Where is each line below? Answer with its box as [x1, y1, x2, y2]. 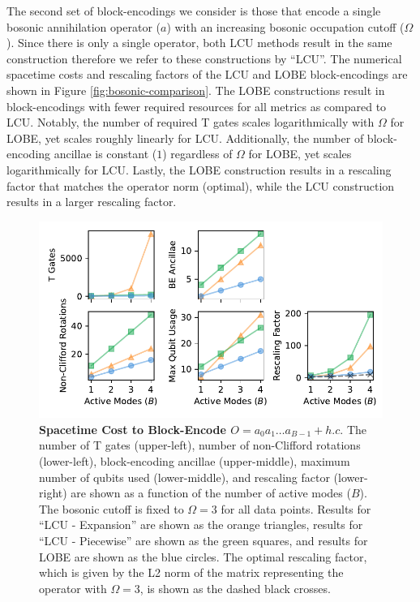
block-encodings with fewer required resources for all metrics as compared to [6, 97, 387, 114]
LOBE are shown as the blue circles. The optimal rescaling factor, [39, 548, 367, 565]
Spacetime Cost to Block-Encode [39, 420, 226, 437]
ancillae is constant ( [54, 145, 157, 162]
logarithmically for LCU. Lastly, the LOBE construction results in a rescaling [6, 161, 392, 178]
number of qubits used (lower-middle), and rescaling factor [39, 468, 330, 485]
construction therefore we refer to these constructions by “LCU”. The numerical [6, 49, 402, 67]
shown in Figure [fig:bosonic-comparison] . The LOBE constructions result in [6, 81, 385, 98]
